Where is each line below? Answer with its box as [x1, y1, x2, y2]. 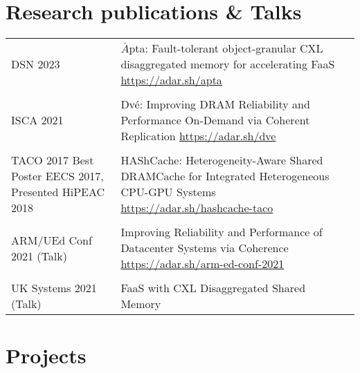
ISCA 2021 [11, 112, 64, 128]
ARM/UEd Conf [11, 231, 92, 248]
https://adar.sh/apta [120, 72, 222, 88]
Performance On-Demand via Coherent [120, 112, 310, 128]
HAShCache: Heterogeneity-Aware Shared [120, 152, 323, 169]
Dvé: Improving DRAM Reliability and [120, 96, 310, 113]
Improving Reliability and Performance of [120, 224, 323, 240]
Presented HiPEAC [11, 184, 105, 200]
